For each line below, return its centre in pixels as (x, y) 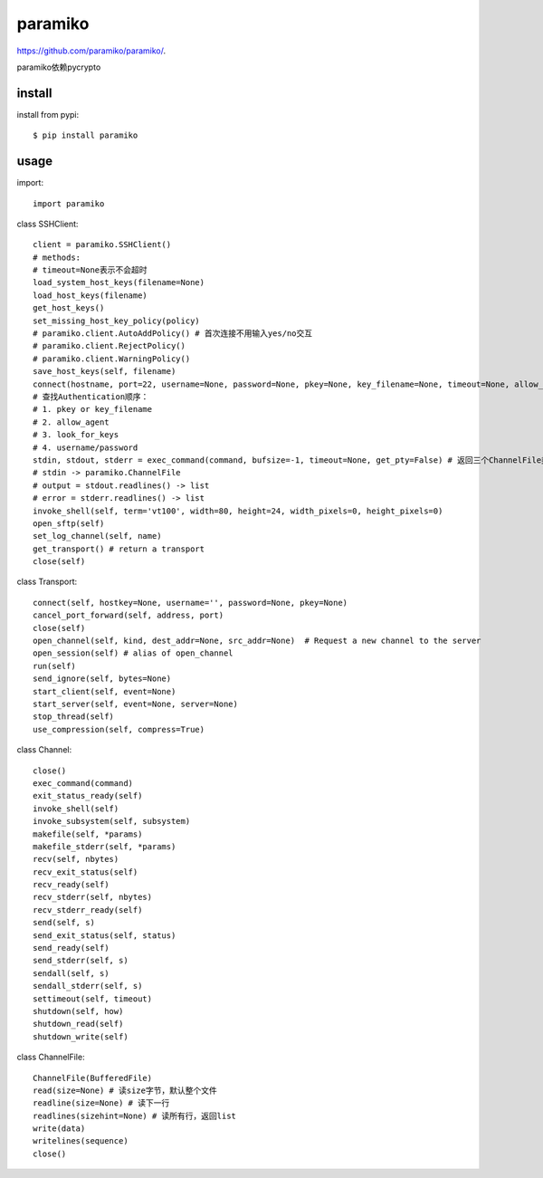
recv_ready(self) (71, 885)
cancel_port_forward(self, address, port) (129, 615)
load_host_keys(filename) (90, 295)
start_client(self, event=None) (105, 691)
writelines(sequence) (81, 1141)
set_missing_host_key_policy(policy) (117, 321)
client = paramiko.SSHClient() (102, 245)
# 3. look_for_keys (76, 435)
